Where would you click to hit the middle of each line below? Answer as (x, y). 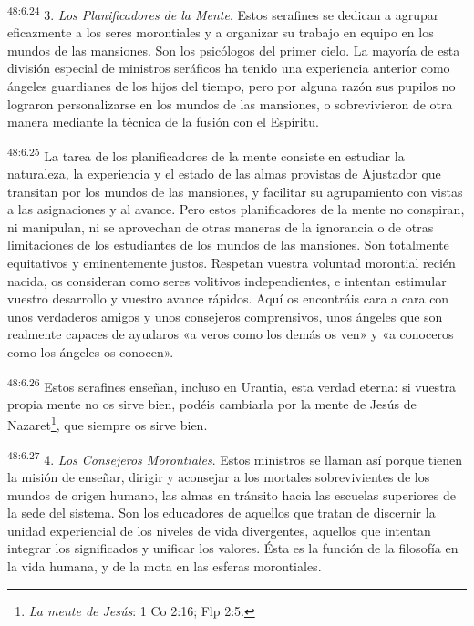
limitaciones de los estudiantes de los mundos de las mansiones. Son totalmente (228, 245)
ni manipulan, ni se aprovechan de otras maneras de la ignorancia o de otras (221, 226)
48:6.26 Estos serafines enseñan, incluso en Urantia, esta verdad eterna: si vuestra (232, 385)
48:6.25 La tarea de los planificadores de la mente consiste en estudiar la (206, 154)
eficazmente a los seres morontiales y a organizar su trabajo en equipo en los (221, 32)
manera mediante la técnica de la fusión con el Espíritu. (163, 122)
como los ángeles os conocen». (91, 352)
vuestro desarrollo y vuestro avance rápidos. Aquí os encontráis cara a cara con (228, 298)
